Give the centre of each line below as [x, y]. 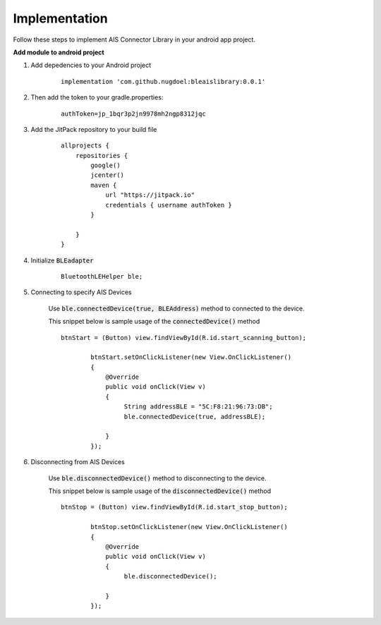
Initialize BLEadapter [62, 260]
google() [105, 165]
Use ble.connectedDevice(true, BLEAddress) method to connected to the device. [176, 308]
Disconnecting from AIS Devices [78, 462]
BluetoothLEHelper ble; [102, 276]
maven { [104, 185]
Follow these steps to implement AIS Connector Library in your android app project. [134, 40]
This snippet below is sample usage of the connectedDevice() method [154, 322]
